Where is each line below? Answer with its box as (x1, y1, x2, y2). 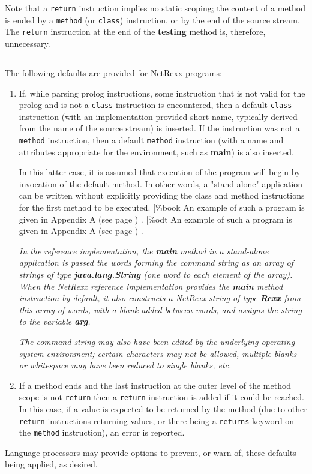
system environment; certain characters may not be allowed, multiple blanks (19, 347, 297, 359)
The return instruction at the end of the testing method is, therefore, (5, 25, 266, 38)
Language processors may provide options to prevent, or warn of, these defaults (5, 446, 296, 458)
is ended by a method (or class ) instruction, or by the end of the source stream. (5, 13, 300, 26)
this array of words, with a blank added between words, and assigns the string (19, 303, 302, 316)
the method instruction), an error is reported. (19, 426, 185, 439)
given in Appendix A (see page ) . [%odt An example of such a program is (19, 212, 292, 225)
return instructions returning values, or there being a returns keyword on (19, 414, 295, 427)
